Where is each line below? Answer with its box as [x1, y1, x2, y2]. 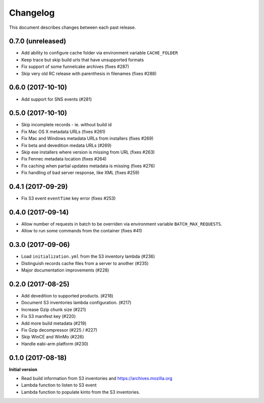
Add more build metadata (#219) [21, 320, 87, 326]
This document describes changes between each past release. [9, 24, 136, 30]
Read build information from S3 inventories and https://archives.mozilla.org [21, 376, 173, 381]
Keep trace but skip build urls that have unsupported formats [21, 57, 144, 63]
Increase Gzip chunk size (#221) [21, 306, 87, 313]
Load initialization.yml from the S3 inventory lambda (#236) [21, 253, 155, 259]
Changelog [9, 7, 55, 18]
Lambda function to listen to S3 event [21, 382, 97, 388]
